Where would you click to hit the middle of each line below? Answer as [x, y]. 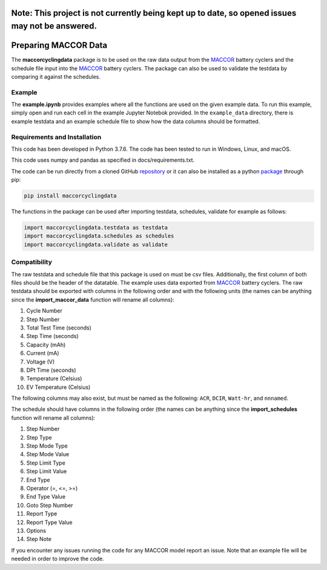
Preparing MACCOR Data [59, 45]
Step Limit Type [46, 463]
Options [36, 531]
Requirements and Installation [56, 137]
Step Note [39, 539]
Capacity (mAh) [46, 345]
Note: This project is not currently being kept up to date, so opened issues [154, 13]
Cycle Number [45, 311]
